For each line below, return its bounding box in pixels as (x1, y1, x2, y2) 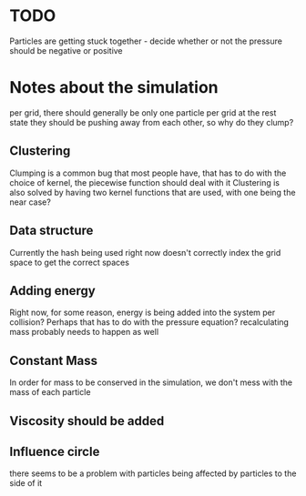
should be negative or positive (9, 45, 123, 56)
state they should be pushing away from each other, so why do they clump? (9, 116, 294, 127)
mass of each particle (9, 387, 91, 398)
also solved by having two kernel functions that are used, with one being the (9, 187, 296, 197)
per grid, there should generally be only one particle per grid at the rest (9, 106, 277, 118)
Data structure (9, 223, 94, 238)
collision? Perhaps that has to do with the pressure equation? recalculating (9, 317, 290, 328)
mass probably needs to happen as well (9, 327, 159, 338)
